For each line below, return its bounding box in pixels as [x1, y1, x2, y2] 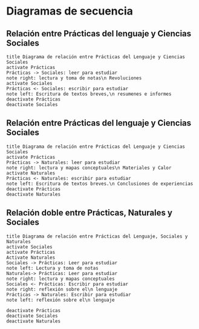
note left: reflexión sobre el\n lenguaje [6, 297, 115, 303]
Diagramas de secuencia [6, 4, 133, 18]
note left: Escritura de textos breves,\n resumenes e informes [6, 91, 172, 97]
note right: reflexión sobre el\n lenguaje [6, 286, 118, 292]
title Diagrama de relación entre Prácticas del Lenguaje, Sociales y [6, 233, 188, 239]
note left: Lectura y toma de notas [6, 265, 99, 271]
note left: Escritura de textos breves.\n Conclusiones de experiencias [6, 181, 194, 187]
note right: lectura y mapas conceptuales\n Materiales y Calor [6, 165, 172, 171]
